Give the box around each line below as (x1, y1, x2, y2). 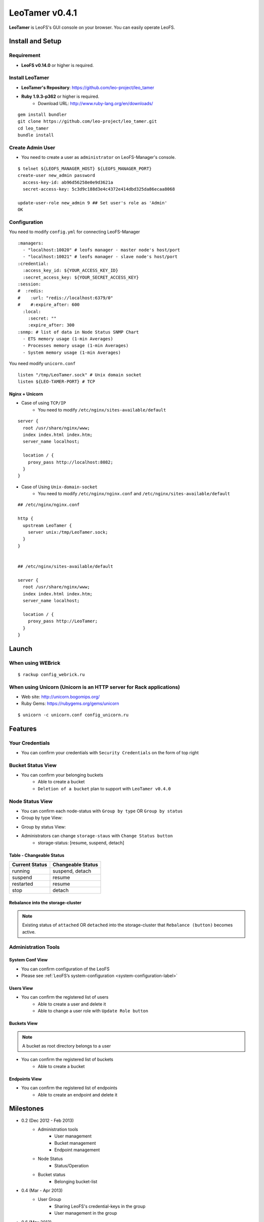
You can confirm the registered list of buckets (21, 1056, 113, 1063)
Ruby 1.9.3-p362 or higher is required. (21, 93, 100, 100)
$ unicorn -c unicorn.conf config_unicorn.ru (18, 712, 129, 718)
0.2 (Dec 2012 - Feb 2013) (21, 1117, 74, 1123)
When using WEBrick (9, 659, 61, 666)
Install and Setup (9, 37, 62, 45)
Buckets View (9, 1021, 38, 1026)
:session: (18, 281, 41, 287)
